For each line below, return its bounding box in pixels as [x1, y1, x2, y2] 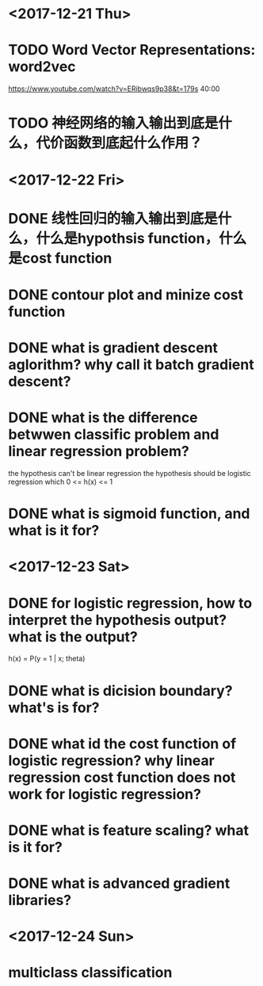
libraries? [8, 892, 72, 909]
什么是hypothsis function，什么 [36, 229, 247, 247]
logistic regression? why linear [8, 752, 215, 769]
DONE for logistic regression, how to [8, 594, 253, 612]
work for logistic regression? [8, 785, 202, 803]
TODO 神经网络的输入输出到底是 [8, 114, 219, 132]
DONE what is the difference [8, 409, 198, 427]
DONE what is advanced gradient [8, 874, 231, 893]
